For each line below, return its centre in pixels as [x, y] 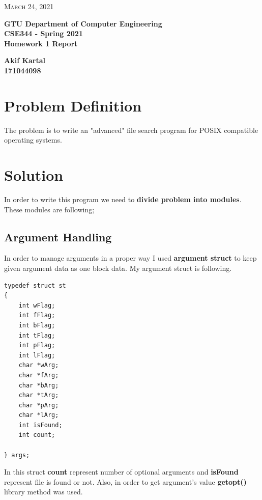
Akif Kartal [25, 60]
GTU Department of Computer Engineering [83, 23]
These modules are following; [49, 209]
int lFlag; [37, 355]
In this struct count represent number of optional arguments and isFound [121, 472]
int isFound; [40, 425]
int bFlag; [37, 325]
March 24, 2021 [29, 6]
